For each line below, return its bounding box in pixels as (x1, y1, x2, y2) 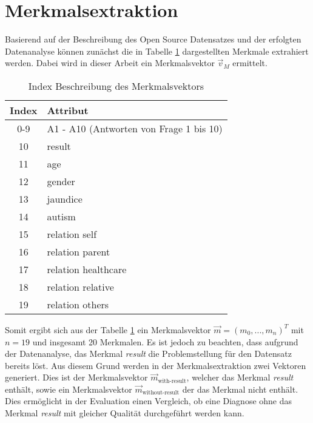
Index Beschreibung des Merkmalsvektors (28, 78, 204, 93)
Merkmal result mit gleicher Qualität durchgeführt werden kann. (5, 407, 244, 419)
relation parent (47, 244, 110, 259)
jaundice (47, 191, 82, 206)
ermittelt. (232, 56, 268, 69)
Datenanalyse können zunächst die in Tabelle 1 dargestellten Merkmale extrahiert (5, 44, 309, 57)
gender (47, 174, 75, 188)
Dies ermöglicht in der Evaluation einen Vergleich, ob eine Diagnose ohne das (5, 394, 292, 407)
